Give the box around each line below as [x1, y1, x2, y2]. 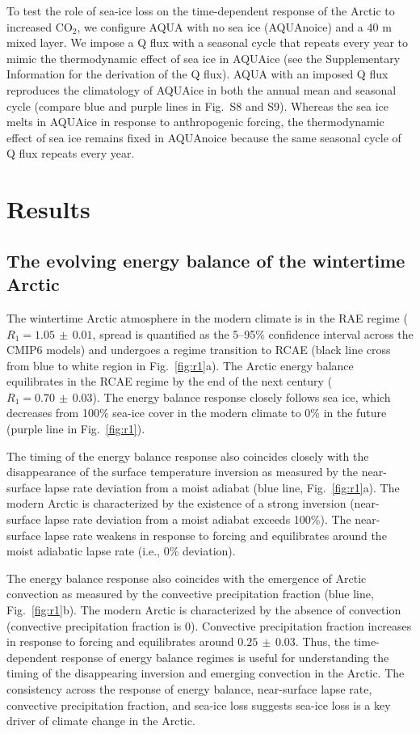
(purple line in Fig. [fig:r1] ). [6, 420, 145, 437]
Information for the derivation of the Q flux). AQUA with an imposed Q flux [6, 65, 388, 82]
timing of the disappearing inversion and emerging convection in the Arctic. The [6, 664, 405, 681]
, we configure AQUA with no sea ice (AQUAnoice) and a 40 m [77, 18, 392, 35]
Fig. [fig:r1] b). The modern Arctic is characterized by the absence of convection [6, 601, 401, 618]
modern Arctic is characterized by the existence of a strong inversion [6, 495, 346, 512]
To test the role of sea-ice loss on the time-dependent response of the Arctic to [6, 2, 395, 19]
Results [6, 192, 90, 226]
